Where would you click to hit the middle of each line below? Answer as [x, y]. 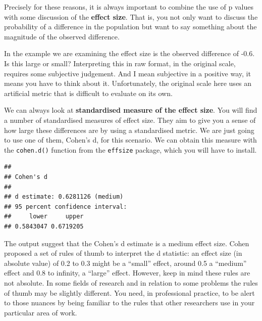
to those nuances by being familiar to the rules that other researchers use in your [129, 303]
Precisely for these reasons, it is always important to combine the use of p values [129, 7]
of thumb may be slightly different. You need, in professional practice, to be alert [129, 292]
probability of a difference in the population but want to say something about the [130, 27]
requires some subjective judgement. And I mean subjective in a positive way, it [127, 73]
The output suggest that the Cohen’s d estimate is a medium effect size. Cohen [127, 243]
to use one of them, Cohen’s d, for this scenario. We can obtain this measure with [130, 140]
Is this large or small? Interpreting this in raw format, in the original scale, [120, 63]
